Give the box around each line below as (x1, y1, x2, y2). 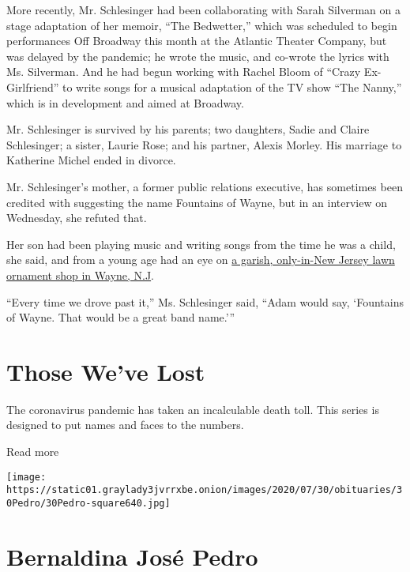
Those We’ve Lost (6, 355, 205, 387)
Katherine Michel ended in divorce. (6, 152, 176, 168)
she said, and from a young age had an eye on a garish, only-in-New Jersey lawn (6, 251, 395, 268)
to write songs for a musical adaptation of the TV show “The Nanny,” (62, 78, 402, 95)
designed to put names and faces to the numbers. (6, 416, 244, 433)
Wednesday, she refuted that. (6, 209, 147, 226)
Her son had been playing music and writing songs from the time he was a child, (6, 235, 396, 252)
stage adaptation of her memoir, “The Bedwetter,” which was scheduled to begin (6, 17, 397, 33)
